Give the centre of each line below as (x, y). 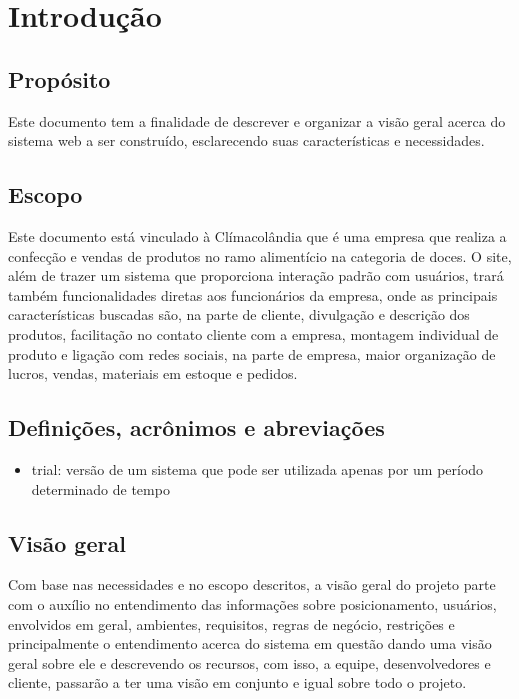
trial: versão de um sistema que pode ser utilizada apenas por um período (257, 468)
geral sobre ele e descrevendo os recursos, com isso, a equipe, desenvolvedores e (249, 662)
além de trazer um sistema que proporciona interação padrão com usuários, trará (256, 275)
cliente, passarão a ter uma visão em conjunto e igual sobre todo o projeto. (237, 682)
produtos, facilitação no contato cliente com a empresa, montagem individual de (253, 333)
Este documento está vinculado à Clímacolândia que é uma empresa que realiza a (257, 235)
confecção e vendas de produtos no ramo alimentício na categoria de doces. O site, (260, 255)
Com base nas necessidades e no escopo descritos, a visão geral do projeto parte (252, 584)
